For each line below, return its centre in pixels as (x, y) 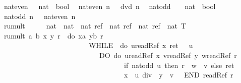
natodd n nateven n (40, 16)
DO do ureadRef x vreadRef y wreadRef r (168, 55)
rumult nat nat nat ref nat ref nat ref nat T (95, 26)
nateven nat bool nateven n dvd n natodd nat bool (110, 6)
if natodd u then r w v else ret (179, 65)
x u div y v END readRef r (178, 75)
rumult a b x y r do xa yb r (53, 35)
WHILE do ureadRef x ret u (141, 45)
